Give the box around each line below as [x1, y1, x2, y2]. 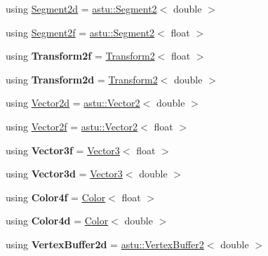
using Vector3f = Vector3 [6, 142, 120, 157]
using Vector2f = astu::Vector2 [6, 119, 138, 133]
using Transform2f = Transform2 [6, 48, 155, 63]
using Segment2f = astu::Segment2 [6, 25, 155, 39]
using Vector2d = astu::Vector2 [6, 95, 140, 110]
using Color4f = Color [6, 189, 106, 204]
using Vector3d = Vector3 [6, 166, 123, 181]
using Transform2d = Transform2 [6, 72, 158, 86]
